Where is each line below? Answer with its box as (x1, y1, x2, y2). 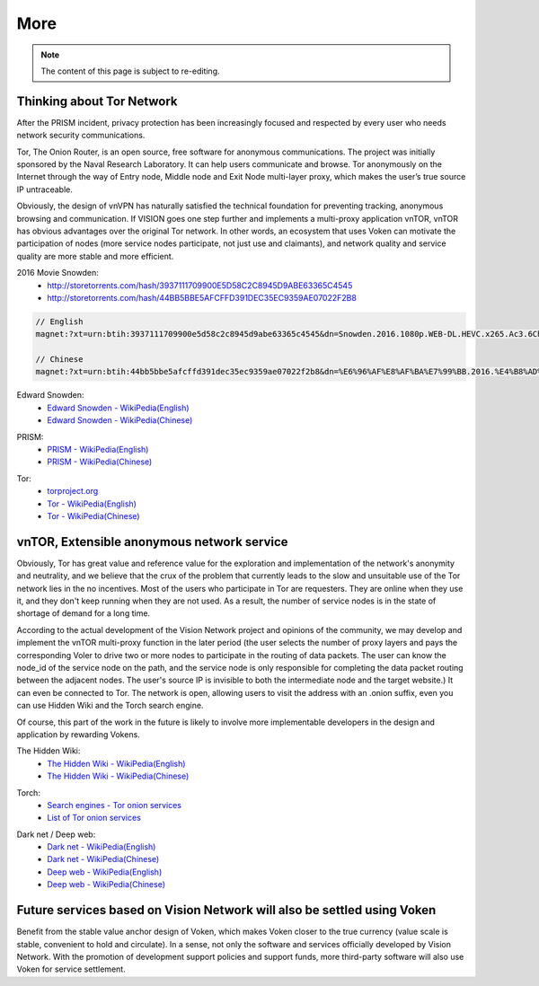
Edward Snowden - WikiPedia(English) (47, 402, 190, 413)
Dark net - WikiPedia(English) (47, 841, 156, 852)
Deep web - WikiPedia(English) (47, 867, 163, 877)
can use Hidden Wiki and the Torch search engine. (16, 700, 204, 711)
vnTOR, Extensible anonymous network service (16, 534, 288, 550)
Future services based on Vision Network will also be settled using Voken (16, 902, 437, 918)
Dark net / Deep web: (16, 829, 96, 840)
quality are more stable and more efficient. (16, 251, 174, 261)
